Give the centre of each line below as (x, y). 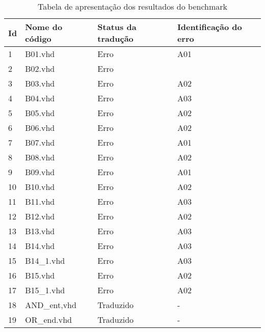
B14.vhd (40, 246)
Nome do (44, 27)
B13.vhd (40, 231)
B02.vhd (40, 68)
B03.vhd (40, 83)
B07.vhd (40, 142)
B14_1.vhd (45, 260)
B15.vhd (40, 275)
